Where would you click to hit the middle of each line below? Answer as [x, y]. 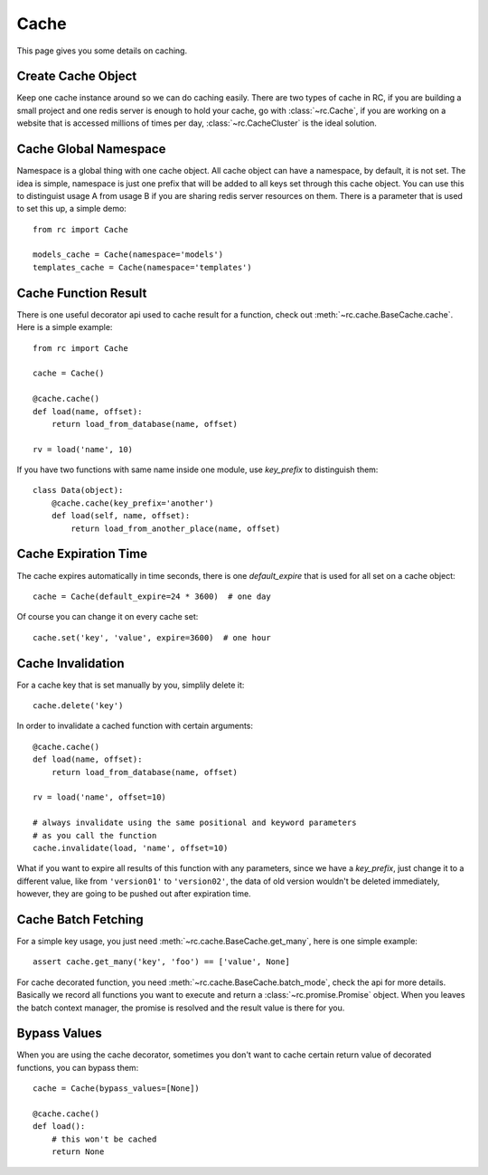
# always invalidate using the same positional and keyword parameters [195, 823]
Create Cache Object [77, 76]
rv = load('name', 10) [83, 449]
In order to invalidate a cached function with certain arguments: [135, 726]
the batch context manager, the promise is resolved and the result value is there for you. [181, 1008]
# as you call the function [95, 835]
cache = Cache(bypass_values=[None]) [117, 1089]
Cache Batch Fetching [80, 919]
